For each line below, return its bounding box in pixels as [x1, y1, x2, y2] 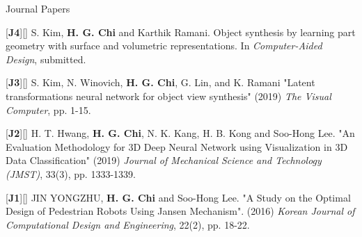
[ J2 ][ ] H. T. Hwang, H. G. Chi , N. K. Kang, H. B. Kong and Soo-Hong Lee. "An [6, 126, 355, 140]
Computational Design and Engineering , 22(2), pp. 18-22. [6, 217, 250, 231]
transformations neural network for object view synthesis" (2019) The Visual [6, 88, 331, 103]
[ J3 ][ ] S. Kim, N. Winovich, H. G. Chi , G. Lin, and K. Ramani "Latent [6, 75, 315, 90]
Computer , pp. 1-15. [6, 102, 91, 117]
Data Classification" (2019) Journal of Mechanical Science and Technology [6, 153, 322, 167]
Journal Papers [6, 1, 70, 15]
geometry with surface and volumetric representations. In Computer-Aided [6, 38, 322, 53]
